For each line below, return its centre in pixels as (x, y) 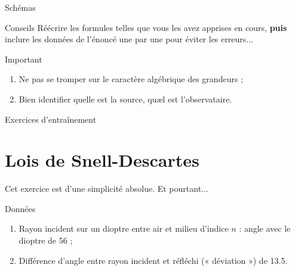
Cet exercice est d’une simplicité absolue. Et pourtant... (107, 189)
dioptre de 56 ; (46, 240)
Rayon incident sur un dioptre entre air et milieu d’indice (124, 228)
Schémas (20, 7)
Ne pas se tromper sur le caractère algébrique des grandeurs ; (131, 79)
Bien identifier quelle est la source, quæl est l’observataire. (125, 99)
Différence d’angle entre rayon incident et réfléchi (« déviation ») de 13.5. (153, 260)
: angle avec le (265, 228)
